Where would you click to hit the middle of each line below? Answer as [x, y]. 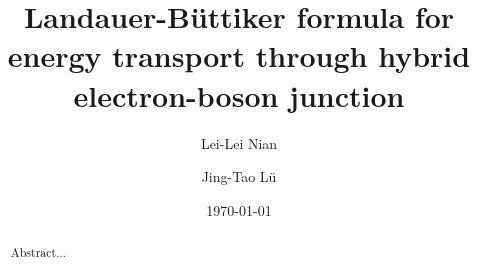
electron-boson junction [239, 94]
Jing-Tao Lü [239, 176]
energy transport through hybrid [239, 55]
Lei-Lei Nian [239, 142]
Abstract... [38, 252]
